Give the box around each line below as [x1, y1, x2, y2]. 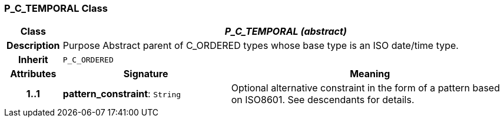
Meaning [350, 68, 390, 80]
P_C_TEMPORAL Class [4, 2, 108, 14]
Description [6, 39, 60, 52]
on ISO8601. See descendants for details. [231, 94, 415, 106]
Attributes [10, 68, 57, 80]
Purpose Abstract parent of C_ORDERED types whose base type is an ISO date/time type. [62, 39, 459, 52]
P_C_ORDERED [62, 55, 114, 64]
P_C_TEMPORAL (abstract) [224, 25, 347, 38]
